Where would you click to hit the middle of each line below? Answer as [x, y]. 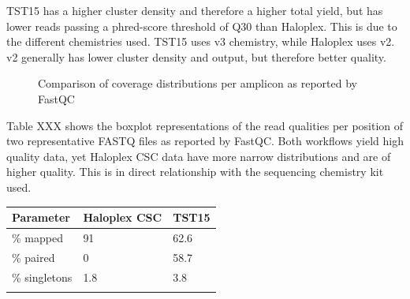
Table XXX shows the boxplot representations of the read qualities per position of [205, 125]
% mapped [37, 237]
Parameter [41, 217]
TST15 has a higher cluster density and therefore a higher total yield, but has [195, 10]
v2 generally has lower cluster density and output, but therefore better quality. [196, 56]
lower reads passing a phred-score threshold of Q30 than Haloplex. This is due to [202, 26]
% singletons [42, 277]
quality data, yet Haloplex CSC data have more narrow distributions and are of [199, 156]
